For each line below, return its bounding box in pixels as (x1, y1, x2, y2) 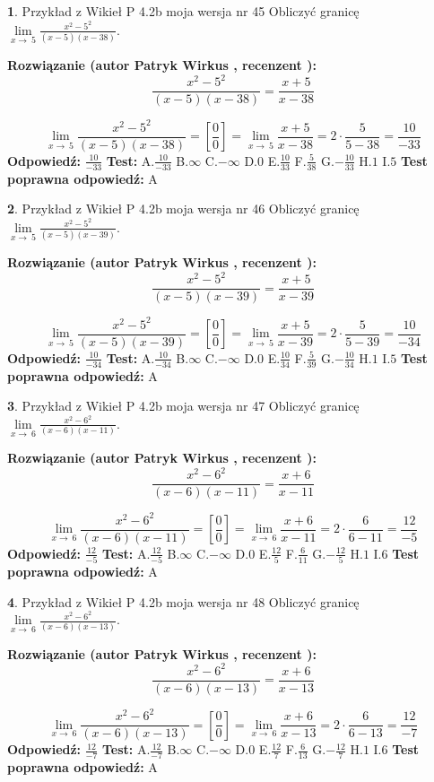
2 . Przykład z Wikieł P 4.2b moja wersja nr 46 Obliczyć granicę (7, 199, 360, 218)
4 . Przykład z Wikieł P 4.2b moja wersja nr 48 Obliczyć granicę (7, 592, 360, 611)
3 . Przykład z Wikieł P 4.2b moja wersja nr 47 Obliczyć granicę (7, 396, 360, 415)
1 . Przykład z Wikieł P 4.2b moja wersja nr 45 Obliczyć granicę (7, 2, 360, 20)
